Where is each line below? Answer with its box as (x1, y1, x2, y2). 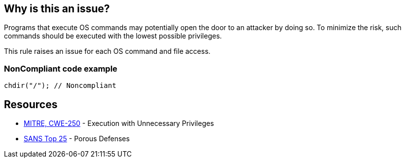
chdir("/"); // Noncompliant (4, 81, 116, 90)
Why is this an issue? (4, 2, 110, 15)
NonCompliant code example (4, 63, 117, 74)
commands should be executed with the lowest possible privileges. (4, 32, 222, 40)
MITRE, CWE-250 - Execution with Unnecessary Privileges (24, 119, 214, 128)
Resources (4, 98, 58, 111)
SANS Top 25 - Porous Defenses (24, 134, 130, 143)
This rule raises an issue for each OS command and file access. (4, 47, 211, 56)
